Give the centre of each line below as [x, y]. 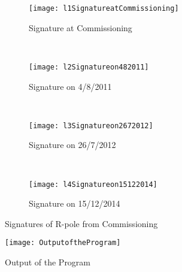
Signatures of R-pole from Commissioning [81, 223]
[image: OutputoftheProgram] [63, 243]
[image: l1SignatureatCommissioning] [104, 8]
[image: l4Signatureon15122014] [93, 184]
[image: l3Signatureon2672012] [91, 126]
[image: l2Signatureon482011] [89, 67]
